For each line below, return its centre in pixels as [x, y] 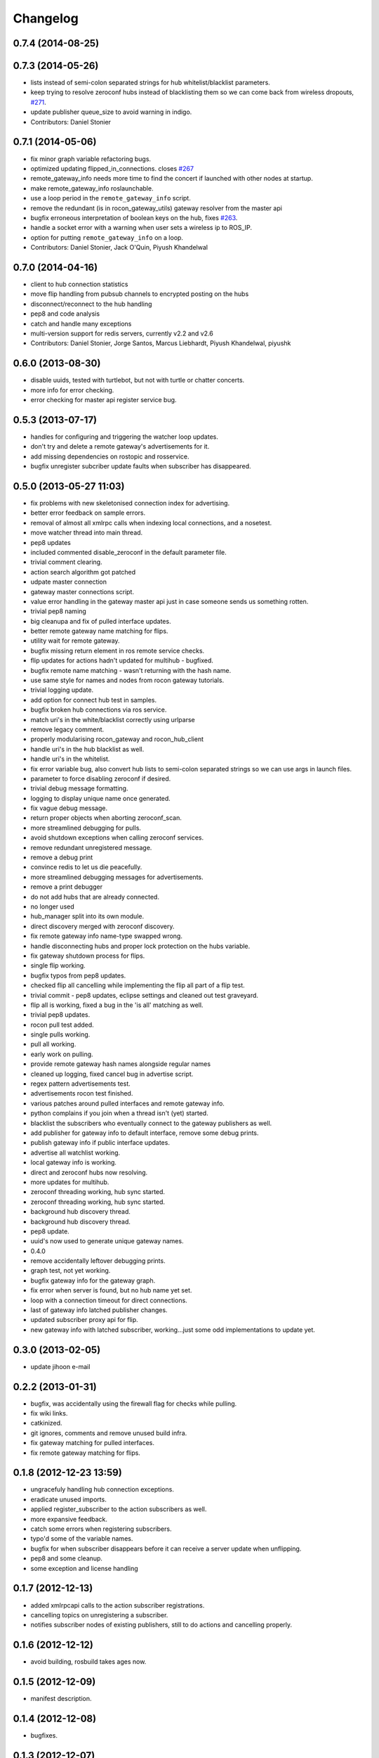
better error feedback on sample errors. [88, 513]
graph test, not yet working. [71, 1271]
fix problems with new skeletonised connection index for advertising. [130, 503]
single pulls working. [60, 1034]
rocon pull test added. [62, 1025]
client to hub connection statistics [79, 284]
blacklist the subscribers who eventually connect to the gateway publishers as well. [151, 1123]
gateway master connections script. [82, 591]
